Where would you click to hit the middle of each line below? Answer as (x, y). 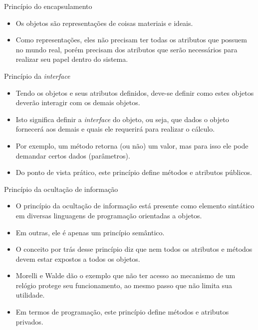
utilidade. (30, 295)
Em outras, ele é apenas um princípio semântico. (90, 232)
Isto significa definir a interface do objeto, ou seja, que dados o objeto (122, 119)
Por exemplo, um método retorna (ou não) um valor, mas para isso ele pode (132, 145)
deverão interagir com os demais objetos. (78, 102)
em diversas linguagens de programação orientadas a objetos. (109, 215)
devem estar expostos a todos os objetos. (78, 258)
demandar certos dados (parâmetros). (73, 155)
